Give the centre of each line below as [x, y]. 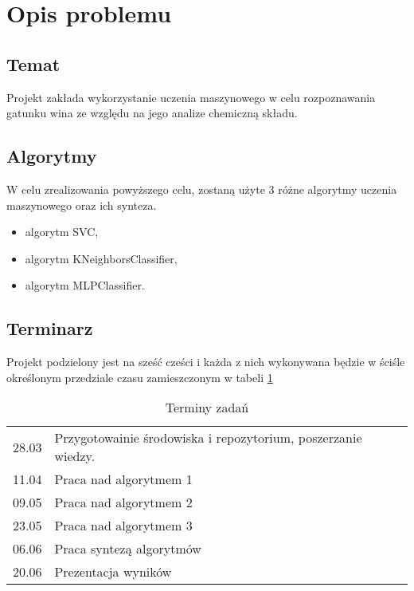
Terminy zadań [207, 408]
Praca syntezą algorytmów [128, 549]
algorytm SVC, [62, 232]
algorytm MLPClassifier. [85, 285]
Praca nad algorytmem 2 [123, 502]
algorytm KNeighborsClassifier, [101, 258]
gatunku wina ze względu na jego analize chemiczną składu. [152, 113]
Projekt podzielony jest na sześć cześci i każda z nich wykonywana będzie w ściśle [206, 362]
